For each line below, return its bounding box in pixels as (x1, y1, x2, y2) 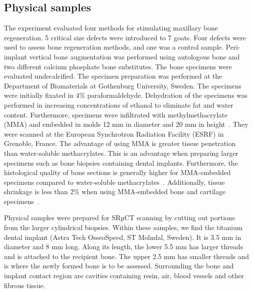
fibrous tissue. (4, 280, 46, 290)
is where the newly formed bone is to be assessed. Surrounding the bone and (4, 261, 234, 271)
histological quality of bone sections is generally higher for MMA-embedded (4, 167, 231, 177)
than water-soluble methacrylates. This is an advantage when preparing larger (4, 147, 239, 158)
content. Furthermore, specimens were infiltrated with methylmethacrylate (4, 109, 228, 119)
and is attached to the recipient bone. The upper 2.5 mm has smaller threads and (4, 251, 249, 261)
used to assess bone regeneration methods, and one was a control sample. (4, 42, 224, 52)
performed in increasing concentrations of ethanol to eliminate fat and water (4, 99, 233, 110)
